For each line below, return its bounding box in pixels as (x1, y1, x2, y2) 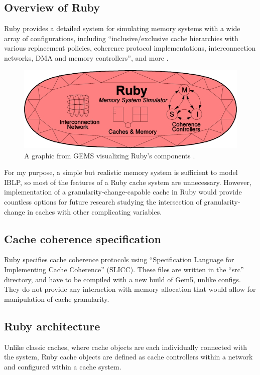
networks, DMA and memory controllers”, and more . (4, 52, 169, 63)
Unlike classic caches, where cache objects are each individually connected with (4, 341, 247, 352)
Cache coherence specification (4, 231, 161, 246)
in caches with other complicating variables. (27, 206, 162, 217)
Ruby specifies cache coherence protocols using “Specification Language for (4, 254, 234, 265)
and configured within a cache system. (4, 361, 121, 371)
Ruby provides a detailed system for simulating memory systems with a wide (4, 23, 240, 34)
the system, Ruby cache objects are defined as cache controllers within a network (4, 351, 253, 362)
